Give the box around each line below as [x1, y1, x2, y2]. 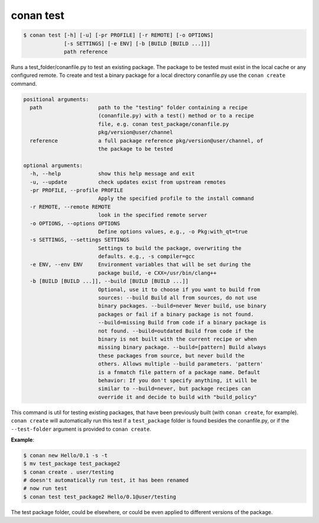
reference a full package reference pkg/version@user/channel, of [30, 137, 263, 144]
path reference [64, 48, 108, 55]
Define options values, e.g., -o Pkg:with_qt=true [97, 228, 248, 235]
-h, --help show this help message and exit [30, 170, 195, 177]
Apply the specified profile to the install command [97, 195, 254, 202]
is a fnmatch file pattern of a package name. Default [97, 369, 261, 375]
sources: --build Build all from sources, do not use [97, 294, 257, 301]
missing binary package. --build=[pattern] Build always [97, 344, 267, 351]
